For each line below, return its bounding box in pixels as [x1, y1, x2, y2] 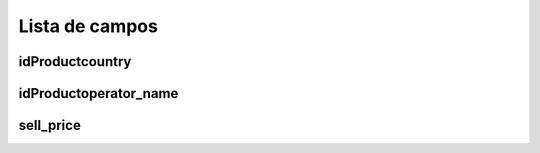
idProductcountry [18, 53, 132, 70]
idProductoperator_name [18, 85, 179, 102]
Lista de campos [18, 15, 159, 37]
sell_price [18, 117, 82, 134]
